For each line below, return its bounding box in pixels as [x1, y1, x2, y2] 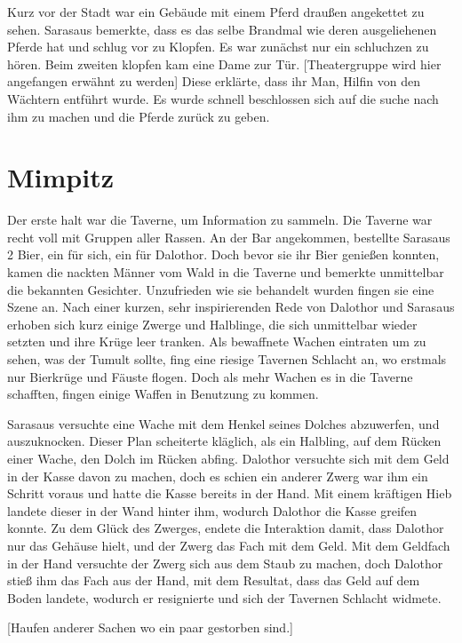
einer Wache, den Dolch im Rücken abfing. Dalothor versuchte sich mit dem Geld [7, 449, 450, 467]
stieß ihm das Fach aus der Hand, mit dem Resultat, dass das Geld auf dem [7, 571, 420, 590]
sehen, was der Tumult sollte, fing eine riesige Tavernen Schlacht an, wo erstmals [7, 350, 447, 369]
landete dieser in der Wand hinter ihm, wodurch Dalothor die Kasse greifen [7, 501, 418, 520]
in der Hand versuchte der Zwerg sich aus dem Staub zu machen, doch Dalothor [7, 553, 443, 572]
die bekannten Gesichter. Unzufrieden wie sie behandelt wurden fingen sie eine [7, 280, 434, 298]
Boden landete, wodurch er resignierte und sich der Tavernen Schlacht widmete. [7, 588, 442, 607]
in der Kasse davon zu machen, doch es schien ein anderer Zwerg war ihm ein [7, 466, 428, 485]
